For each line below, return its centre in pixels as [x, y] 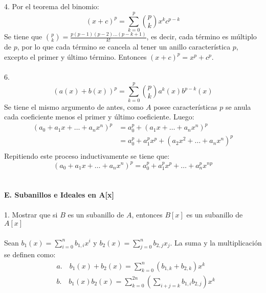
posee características [185, 106]
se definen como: [30, 254]
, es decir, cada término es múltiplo [202, 36]
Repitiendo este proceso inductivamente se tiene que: [87, 156]
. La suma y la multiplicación [216, 242]
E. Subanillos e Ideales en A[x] [59, 195]
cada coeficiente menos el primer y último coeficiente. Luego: [99, 117]
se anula [238, 106]
